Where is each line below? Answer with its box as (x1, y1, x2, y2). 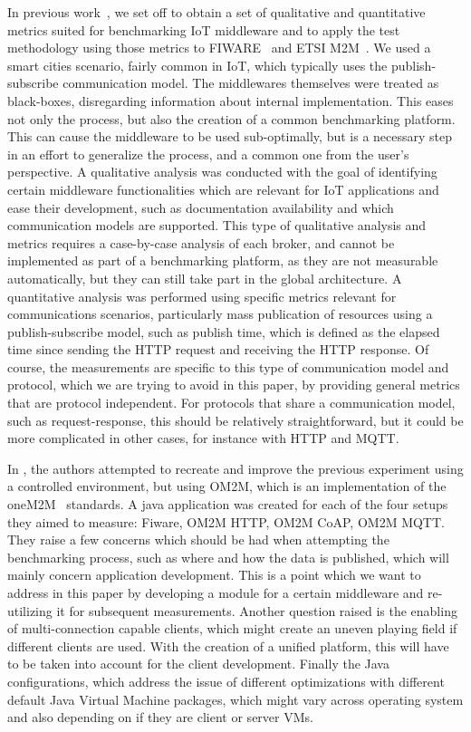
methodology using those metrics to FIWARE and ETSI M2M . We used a (7, 38, 431, 57)
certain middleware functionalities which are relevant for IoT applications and (7, 179, 439, 198)
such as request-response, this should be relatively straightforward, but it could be (7, 410, 464, 429)
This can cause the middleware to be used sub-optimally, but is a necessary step (7, 127, 453, 146)
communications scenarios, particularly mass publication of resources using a (7, 304, 433, 323)
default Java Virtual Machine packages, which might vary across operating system (7, 689, 464, 708)
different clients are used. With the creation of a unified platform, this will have (7, 636, 449, 655)
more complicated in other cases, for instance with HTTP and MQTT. (7, 429, 399, 448)
